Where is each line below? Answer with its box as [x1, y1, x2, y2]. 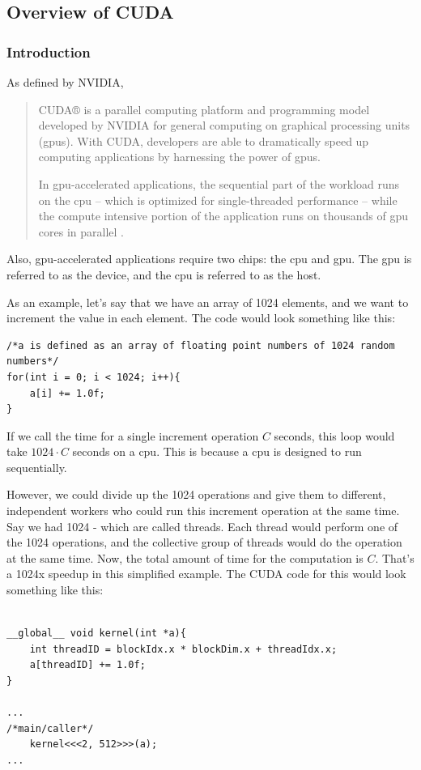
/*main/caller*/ [6, 722, 94, 734]
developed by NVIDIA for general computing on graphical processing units [38, 117, 410, 134]
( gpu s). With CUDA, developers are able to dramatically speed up [38, 132, 369, 149]
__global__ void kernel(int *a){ [6, 627, 186, 640]
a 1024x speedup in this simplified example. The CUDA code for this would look [6, 565, 406, 582]
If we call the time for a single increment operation [6, 427, 259, 444]
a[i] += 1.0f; [29, 387, 105, 399]
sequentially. [6, 458, 67, 475]
